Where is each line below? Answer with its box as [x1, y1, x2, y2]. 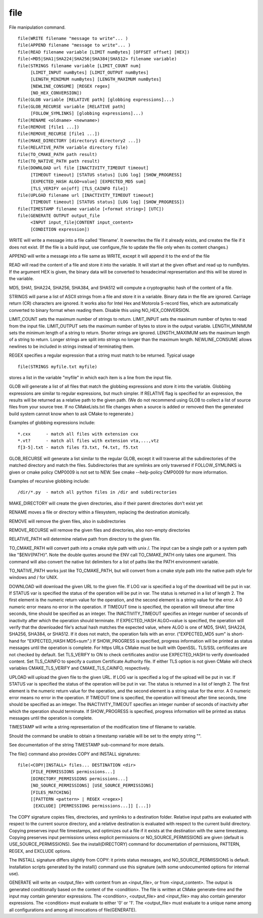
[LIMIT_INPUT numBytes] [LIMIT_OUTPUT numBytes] [30, 70, 149, 75]
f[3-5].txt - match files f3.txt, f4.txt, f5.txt [18, 445, 139, 450]
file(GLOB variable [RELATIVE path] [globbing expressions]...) [18, 97, 175, 102]
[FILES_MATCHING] [30, 789, 72, 795]
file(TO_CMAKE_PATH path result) [18, 152, 97, 157]
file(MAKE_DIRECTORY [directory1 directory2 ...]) [18, 138, 141, 143]
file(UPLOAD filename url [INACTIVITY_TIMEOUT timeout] [18, 192, 154, 198]
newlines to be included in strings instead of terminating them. [9, 344, 134, 349]
